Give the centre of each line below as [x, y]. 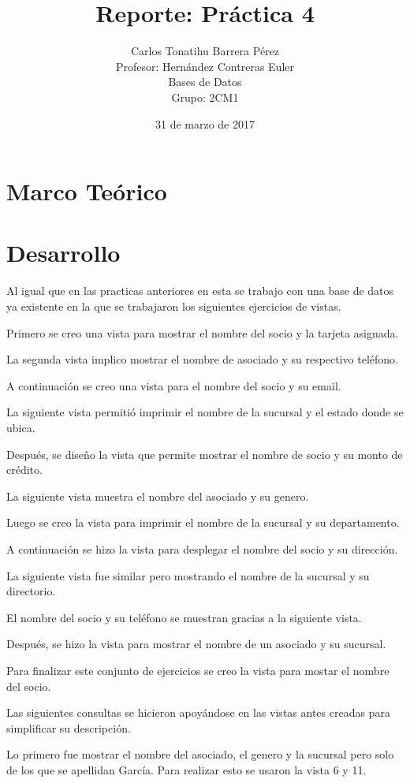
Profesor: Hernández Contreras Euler [205, 66]
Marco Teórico [87, 191]
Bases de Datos [205, 82]
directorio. [31, 591]
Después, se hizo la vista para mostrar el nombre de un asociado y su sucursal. [196, 644]
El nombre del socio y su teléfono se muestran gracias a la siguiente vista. [184, 617]
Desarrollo [63, 253]
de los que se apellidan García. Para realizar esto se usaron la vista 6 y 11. [186, 769]
